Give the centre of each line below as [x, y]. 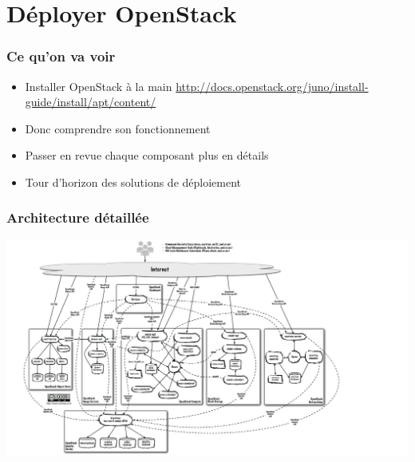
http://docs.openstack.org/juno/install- [272, 86]
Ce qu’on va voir [61, 56]
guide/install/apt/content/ [91, 102]
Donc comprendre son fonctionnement [118, 128]
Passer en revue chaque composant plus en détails [147, 155]
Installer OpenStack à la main [99, 86]
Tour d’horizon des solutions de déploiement [133, 182]
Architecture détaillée [78, 217]
